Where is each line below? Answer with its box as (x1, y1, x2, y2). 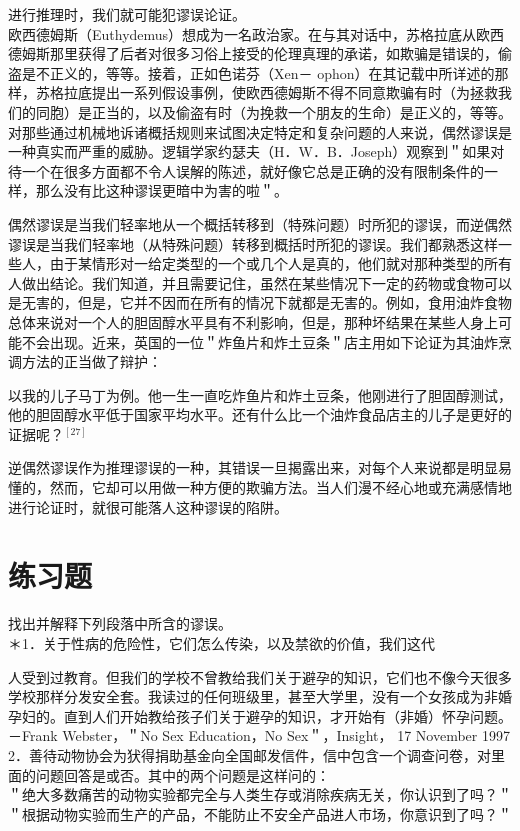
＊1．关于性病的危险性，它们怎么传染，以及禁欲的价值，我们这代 (8, 632, 435, 653)
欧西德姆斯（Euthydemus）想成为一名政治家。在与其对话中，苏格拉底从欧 (8, 23, 491, 44)
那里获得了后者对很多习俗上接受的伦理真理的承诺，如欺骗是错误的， (49, 43, 498, 64)
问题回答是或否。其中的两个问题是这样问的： (35, 764, 330, 785)
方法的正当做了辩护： (21, 351, 162, 372)
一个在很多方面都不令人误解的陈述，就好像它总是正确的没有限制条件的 (21, 160, 484, 181)
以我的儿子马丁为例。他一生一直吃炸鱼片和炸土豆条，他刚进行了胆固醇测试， (8, 384, 512, 405)
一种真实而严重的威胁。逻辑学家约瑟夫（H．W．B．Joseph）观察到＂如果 (8, 141, 491, 162)
